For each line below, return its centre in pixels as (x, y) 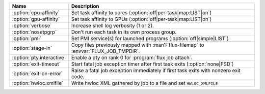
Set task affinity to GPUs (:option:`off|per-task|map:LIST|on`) (142, 19)
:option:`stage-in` (32, 48)
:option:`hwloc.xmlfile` (38, 83)
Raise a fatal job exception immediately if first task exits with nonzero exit (156, 70)
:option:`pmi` (27, 38)
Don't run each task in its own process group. (124, 32)
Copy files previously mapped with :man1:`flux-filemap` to (138, 45)
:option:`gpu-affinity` (36, 19)
